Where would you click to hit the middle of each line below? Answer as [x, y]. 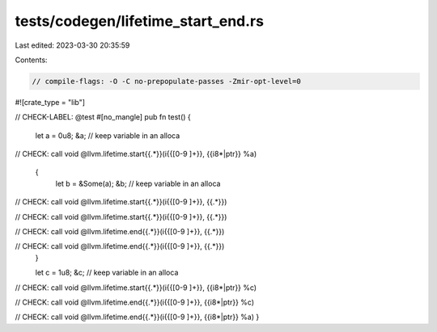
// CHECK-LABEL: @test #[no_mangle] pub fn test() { [103, 117]
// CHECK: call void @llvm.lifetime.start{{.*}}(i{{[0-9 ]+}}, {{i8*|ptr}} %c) [136, 288]
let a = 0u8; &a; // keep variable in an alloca [108, 135]
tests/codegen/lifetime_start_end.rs [140, 21]
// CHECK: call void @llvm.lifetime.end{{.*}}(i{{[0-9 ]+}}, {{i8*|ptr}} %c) [135, 302]
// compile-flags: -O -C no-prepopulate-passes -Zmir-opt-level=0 [166, 81]
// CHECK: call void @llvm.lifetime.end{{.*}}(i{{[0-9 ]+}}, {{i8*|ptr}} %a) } [137, 317]
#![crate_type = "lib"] [50, 102]
